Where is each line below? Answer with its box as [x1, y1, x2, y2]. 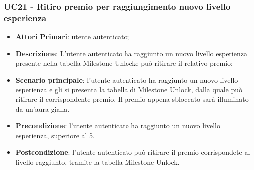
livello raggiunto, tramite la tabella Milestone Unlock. [15, 157, 180, 167]
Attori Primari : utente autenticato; [15, 31, 129, 42]
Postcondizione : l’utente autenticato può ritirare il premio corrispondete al [15, 147, 250, 157]
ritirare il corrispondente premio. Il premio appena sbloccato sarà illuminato [15, 94, 249, 104]
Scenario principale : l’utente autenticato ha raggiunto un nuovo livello [15, 74, 238, 85]
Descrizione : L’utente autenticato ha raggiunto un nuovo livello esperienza [15, 48, 247, 58]
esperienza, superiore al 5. [15, 130, 95, 140]
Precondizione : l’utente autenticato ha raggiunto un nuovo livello [15, 120, 220, 131]
